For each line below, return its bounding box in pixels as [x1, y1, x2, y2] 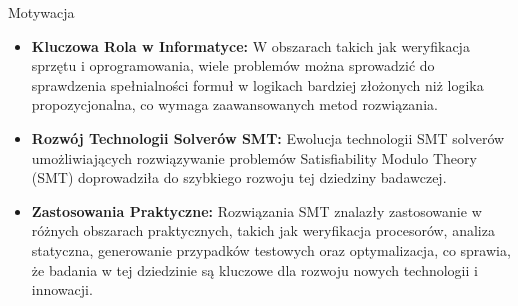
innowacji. [31, 279, 93, 300]
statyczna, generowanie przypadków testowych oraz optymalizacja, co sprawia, [31, 239, 511, 260]
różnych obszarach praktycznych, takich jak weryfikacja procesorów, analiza [31, 220, 495, 241]
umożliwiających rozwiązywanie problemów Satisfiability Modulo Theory [31, 147, 477, 168]
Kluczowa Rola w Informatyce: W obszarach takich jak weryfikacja [31, 35, 470, 56]
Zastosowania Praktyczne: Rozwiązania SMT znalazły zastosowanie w [31, 200, 482, 221]
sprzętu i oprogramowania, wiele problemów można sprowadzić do [31, 55, 435, 76]
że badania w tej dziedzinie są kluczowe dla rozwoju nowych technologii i [31, 259, 478, 280]
